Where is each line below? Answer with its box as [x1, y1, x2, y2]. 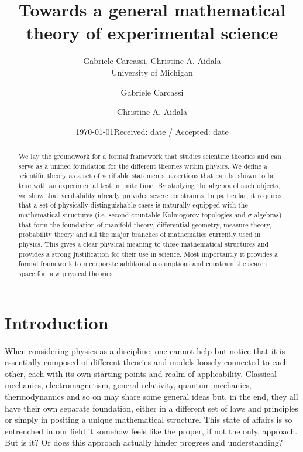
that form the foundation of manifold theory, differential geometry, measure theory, [18, 219, 272, 229]
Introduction [5, 310, 109, 334]
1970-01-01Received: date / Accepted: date [75, 125, 229, 137]
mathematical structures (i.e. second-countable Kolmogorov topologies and [18, 210, 246, 220]
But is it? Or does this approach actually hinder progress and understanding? [5, 436, 283, 448]
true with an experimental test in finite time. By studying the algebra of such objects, [18, 181, 280, 191]
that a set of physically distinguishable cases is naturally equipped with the [18, 200, 248, 210]
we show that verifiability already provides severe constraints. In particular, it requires [18, 190, 282, 200]
